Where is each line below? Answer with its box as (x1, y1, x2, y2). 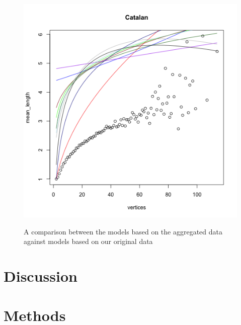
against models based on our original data (24, 236, 153, 247)
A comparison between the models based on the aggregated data (24, 226, 222, 236)
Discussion (4, 265, 77, 286)
